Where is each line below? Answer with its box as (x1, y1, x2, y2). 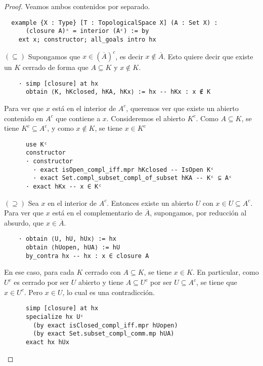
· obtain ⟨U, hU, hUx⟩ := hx (18, 235, 116, 243)
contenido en (4, 113, 43, 123)
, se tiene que (196, 277, 237, 287)
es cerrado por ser (14, 277, 69, 287)
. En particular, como (192, 267, 259, 277)
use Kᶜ (25, 140, 48, 148)
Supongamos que (28, 51, 80, 61)
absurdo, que (4, 217, 44, 228)
